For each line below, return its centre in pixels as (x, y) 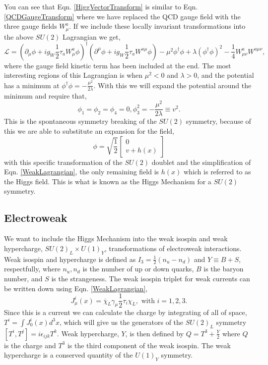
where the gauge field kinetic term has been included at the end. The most (118, 65)
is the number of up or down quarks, (138, 269)
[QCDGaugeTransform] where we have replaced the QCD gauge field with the (122, 16)
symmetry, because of (218, 121)
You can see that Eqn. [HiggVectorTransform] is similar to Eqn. (101, 6)
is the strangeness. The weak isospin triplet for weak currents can (151, 278)
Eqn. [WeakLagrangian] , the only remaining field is (82, 172)
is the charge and (30, 345)
